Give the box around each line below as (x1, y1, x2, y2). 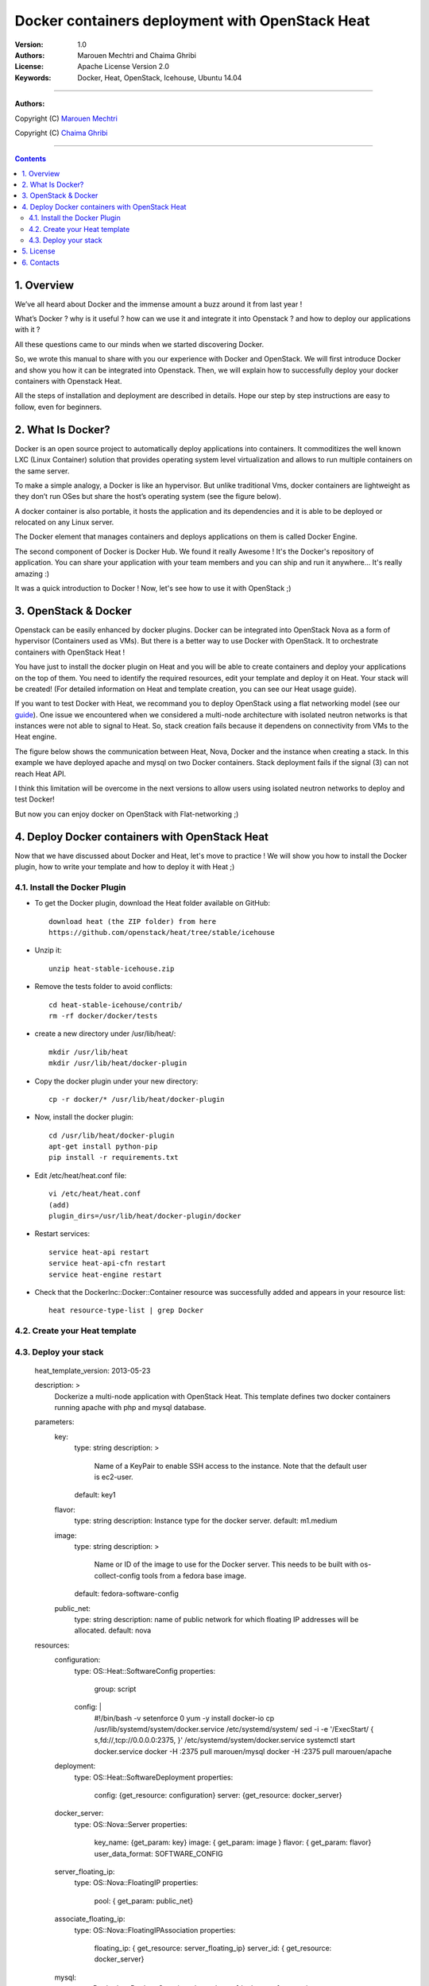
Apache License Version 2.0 (77, 62, 170, 71)
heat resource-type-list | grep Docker (48, 1306, 204, 1315)
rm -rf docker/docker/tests (48, 1011, 158, 1020)
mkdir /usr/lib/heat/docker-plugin (48, 1059, 187, 1068)
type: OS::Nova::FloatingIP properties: (74, 1878, 199, 1887)
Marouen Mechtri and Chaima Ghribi (77, 50, 196, 60)
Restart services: (34, 1229, 91, 1238)
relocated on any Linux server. (14, 517, 114, 527)
